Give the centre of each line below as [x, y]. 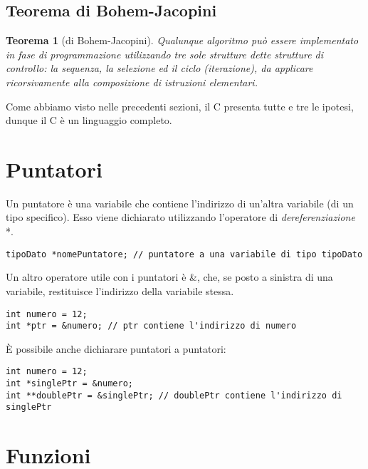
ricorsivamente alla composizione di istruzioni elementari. [132, 82]
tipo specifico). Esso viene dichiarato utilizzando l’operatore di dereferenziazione [180, 217]
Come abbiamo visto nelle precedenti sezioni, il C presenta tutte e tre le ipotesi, [180, 106]
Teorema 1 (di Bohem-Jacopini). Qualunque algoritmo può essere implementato [182, 40]
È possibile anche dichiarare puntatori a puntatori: [116, 348]
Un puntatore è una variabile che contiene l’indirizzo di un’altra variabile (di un [180, 203]
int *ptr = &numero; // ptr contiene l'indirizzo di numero [151, 326]
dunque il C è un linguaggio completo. [89, 120]
